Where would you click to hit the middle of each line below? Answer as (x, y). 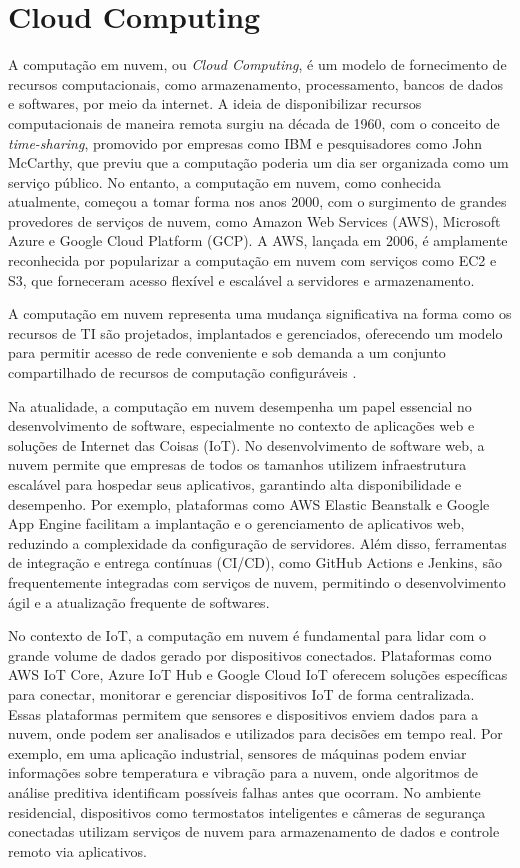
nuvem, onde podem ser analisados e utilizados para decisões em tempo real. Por (255, 733)
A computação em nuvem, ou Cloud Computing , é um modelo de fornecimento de (257, 64)
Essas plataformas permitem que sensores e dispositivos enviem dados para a (243, 713)
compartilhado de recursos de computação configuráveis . (182, 372)
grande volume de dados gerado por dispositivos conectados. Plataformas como (250, 654)
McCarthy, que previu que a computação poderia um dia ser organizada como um (258, 162)
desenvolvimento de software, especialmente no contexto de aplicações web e (241, 425)
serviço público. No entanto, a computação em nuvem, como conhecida (224, 181)
